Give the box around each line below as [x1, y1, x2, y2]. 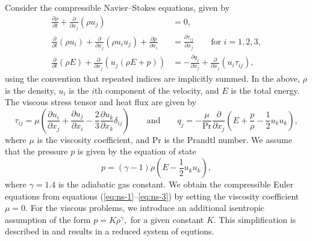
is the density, [5, 84, 56, 96]
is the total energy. [231, 84, 300, 96]
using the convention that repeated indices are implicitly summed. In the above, [5, 72, 300, 85]
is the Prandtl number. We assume [164, 133, 292, 145]
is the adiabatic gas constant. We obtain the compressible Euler [58, 178, 293, 191]
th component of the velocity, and [95, 84, 219, 96]
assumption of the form [5, 213, 91, 225]
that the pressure [5, 145, 68, 157]
